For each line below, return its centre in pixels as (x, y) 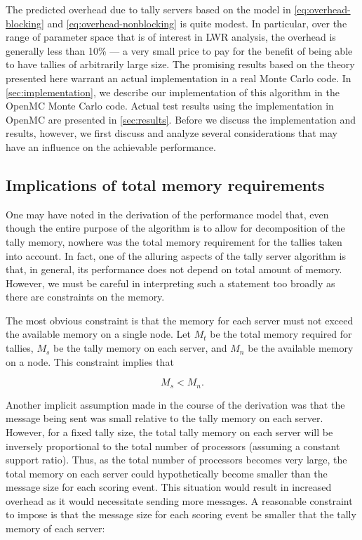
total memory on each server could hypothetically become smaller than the (167, 473)
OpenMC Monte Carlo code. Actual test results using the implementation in (170, 106)
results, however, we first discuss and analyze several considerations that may (172, 133)
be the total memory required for (281, 334)
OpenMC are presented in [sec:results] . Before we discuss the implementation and (181, 119)
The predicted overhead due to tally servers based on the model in (148, 9)
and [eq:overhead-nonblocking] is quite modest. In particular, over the (197, 23)
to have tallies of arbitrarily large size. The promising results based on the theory (180, 64)
